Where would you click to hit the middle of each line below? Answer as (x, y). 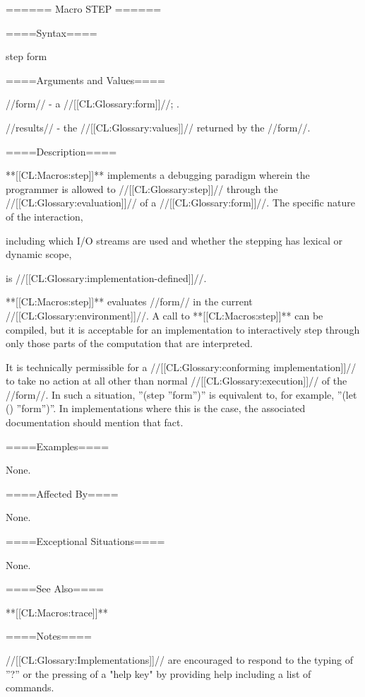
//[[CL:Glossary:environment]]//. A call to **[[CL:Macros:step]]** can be (164, 315)
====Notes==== (49, 636)
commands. (30, 687)
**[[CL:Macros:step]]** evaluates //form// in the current (129, 301)
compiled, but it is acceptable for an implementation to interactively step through (183, 329)
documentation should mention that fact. (95, 422)
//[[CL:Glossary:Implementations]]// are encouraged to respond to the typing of (179, 660)
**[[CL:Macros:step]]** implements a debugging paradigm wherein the (158, 175)
